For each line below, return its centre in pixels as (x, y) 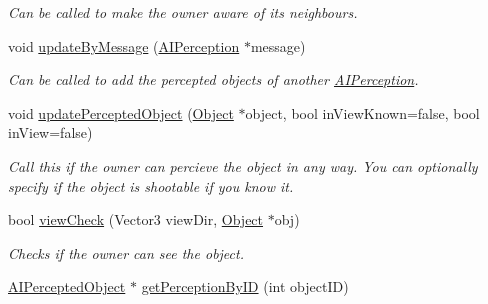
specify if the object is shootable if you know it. (151, 185)
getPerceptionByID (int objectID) (245, 286)
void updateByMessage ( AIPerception (124, 45)
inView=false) (50, 132)
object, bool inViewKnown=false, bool (362, 112)
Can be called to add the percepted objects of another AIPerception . (213, 79)
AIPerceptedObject (67, 286)
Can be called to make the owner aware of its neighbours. (183, 12)
